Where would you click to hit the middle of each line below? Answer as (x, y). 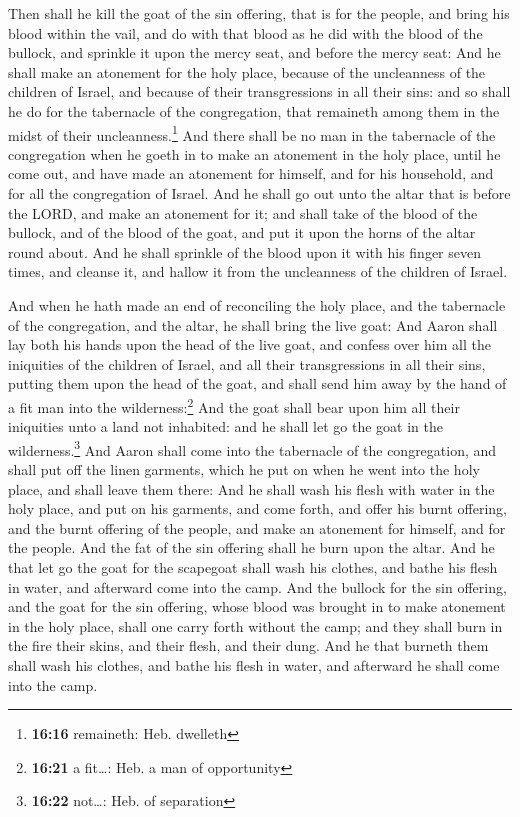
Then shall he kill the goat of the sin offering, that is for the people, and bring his (259, 13)
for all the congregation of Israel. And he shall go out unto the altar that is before (259, 193)
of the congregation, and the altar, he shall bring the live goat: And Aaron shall (253, 324)
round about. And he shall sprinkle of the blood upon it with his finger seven (245, 251)
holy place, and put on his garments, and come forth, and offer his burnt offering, (258, 508)
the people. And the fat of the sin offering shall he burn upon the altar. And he (251, 547)
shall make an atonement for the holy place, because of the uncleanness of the (247, 71)
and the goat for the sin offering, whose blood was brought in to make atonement (257, 606)
